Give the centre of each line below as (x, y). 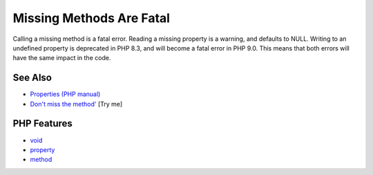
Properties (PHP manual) (65, 94)
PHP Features (42, 123)
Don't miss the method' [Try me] (76, 104)
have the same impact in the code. (62, 58)
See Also (32, 78)
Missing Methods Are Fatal (92, 18)
